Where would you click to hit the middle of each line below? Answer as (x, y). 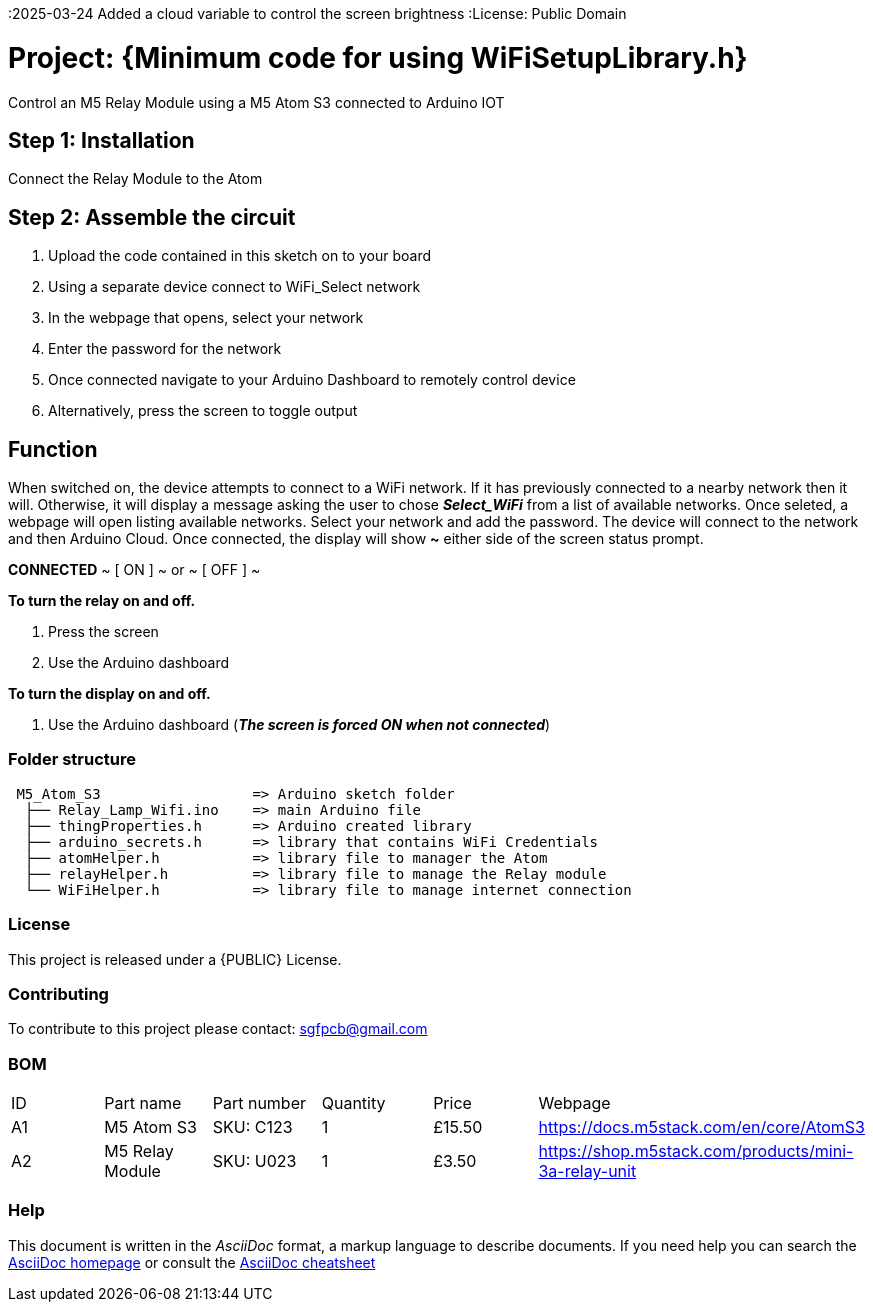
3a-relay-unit (587, 1171)
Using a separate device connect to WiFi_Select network (234, 287)
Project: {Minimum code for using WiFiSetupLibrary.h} (378, 57)
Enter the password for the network (165, 349)
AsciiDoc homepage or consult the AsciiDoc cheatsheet (192, 1262)
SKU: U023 (254, 1161)
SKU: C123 (252, 1127)
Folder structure (72, 759)
